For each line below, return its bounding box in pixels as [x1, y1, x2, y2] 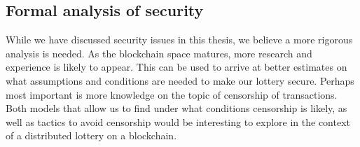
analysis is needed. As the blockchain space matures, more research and [6, 45, 312, 60]
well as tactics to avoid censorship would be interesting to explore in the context [6, 114, 351, 129]
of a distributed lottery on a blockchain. [6, 128, 177, 143]
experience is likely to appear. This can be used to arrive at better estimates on [6, 59, 347, 74]
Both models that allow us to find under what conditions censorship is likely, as [6, 101, 347, 115]
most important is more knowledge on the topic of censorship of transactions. [6, 87, 338, 101]
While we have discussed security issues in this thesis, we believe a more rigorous [6, 32, 353, 47]
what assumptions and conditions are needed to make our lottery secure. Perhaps [6, 73, 354, 87]
